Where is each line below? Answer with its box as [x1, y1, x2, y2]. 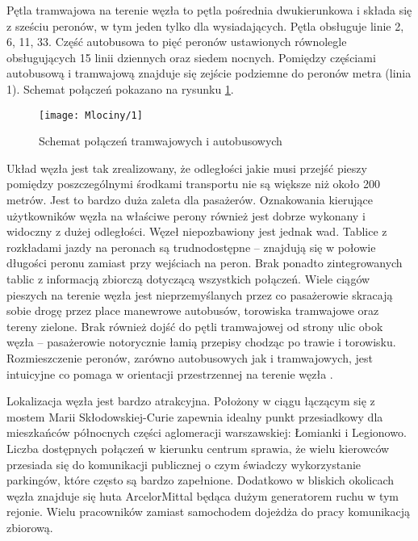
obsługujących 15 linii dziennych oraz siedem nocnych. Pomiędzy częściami [6, 48, 376, 65]
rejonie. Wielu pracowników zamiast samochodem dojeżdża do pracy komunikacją [6, 503, 410, 520]
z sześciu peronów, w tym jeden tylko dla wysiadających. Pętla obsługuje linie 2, [6, 17, 404, 34]
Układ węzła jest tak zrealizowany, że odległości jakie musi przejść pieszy [6, 159, 367, 176]
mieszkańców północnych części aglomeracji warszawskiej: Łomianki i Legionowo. [6, 424, 407, 441]
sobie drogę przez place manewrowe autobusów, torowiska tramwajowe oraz [6, 302, 379, 319]
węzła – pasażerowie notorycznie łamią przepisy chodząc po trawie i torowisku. [6, 333, 396, 350]
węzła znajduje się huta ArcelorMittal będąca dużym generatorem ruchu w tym [6, 487, 399, 504]
